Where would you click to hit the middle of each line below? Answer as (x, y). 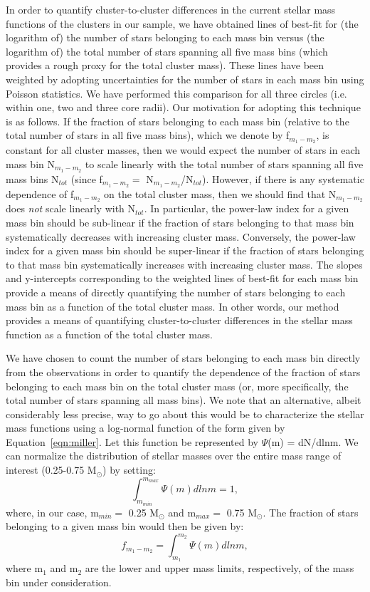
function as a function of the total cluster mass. (109, 334)
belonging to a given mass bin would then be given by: (125, 526)
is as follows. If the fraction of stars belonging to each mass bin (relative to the (178, 121)
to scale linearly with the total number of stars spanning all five (224, 163)
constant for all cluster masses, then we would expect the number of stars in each (183, 150)
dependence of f (40, 193)
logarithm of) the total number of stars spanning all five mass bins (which (167, 51)
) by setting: (129, 470)
